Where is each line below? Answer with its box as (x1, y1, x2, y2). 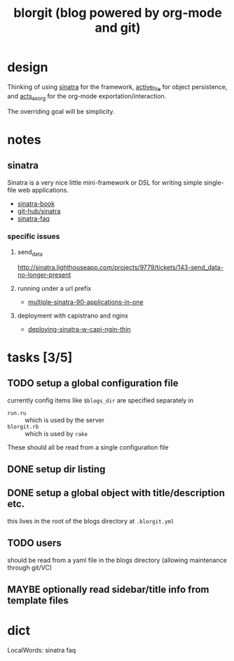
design (7, 60, 48, 75)
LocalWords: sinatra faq (7, 646, 76, 654)
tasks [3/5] (7, 349, 73, 365)
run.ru (7, 410, 27, 417)
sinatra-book (17, 199, 55, 208)
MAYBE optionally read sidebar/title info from (7, 584, 209, 596)
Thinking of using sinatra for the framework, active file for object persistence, (7, 82, 228, 93)
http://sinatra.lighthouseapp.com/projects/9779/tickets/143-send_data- (17, 263, 224, 271)
